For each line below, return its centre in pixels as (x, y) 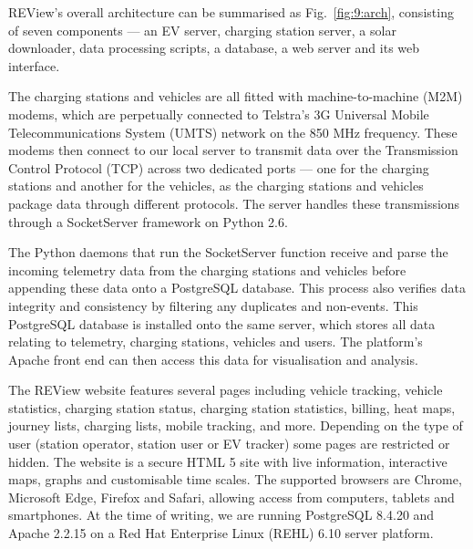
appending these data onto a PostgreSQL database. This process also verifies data (237, 288)
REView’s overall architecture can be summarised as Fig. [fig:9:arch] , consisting (231, 12)
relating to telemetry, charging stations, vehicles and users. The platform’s (216, 342)
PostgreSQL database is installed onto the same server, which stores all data (222, 323)
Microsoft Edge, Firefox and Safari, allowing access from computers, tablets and (231, 497)
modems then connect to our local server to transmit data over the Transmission (233, 150)
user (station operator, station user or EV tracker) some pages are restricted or (229, 444)
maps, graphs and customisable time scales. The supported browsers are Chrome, (235, 479)
